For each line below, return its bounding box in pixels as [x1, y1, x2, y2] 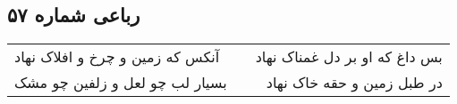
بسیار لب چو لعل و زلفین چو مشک [14, 72, 227, 93]
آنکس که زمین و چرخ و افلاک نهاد [14, 46, 220, 68]
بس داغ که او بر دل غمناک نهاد [255, 46, 443, 68]
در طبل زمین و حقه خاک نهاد [266, 72, 443, 93]
